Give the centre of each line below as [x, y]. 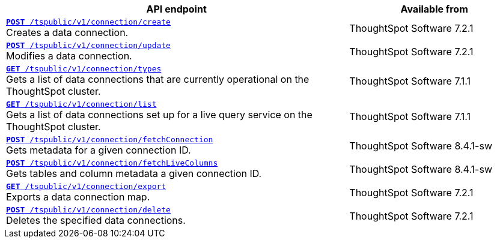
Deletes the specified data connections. [96, 220]
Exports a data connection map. [78, 197]
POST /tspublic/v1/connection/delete [88, 210]
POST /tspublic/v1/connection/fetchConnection [110, 139]
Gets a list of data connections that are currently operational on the [158, 79]
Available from [434, 9]
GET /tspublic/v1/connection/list [81, 104]
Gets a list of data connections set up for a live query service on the [159, 115]
